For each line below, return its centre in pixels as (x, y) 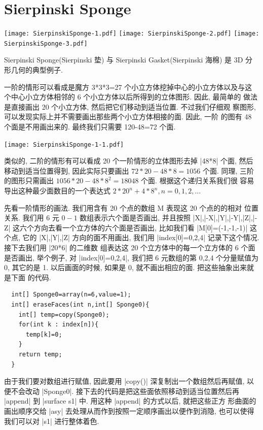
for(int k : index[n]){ (59, 325)
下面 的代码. (31, 277)
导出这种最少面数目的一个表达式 (57, 191)
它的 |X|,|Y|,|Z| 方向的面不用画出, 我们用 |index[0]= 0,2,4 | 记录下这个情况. (141, 237)
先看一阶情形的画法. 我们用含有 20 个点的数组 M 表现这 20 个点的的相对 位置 (131, 207)
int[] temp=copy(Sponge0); (64, 315)
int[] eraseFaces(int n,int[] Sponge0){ (80, 304)
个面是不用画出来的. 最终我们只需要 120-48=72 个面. (90, 126)
